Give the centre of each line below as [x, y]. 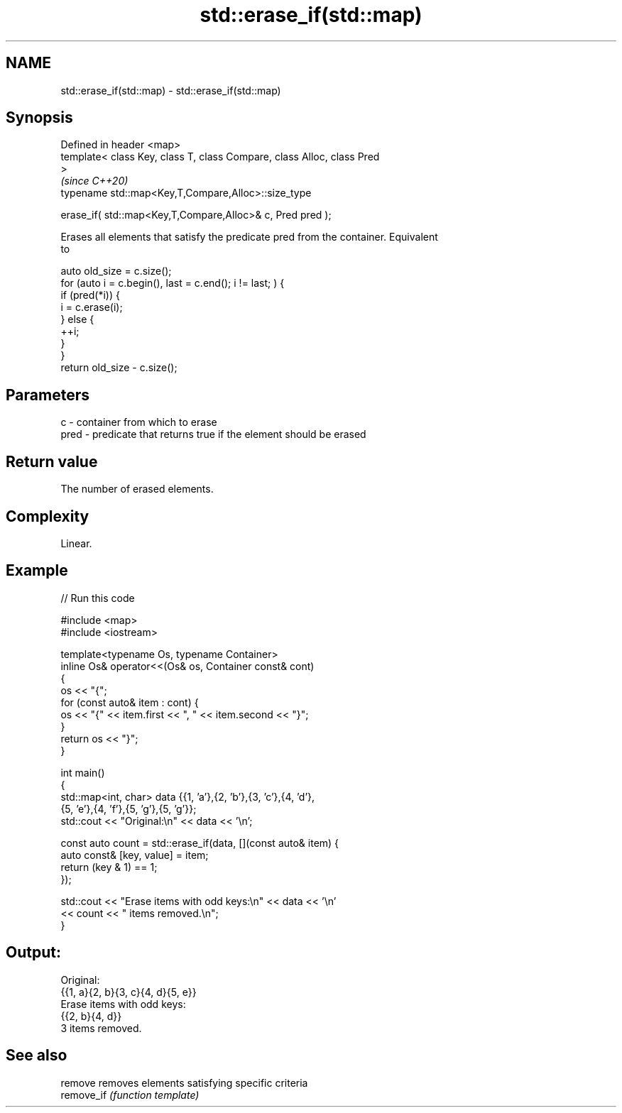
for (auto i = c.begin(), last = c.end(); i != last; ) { [173, 283]
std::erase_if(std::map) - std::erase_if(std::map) [171, 90]
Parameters [48, 395]
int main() [83, 772]
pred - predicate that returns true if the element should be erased [213, 434]
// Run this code [98, 598]
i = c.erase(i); [92, 307]
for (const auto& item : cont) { [130, 702]
